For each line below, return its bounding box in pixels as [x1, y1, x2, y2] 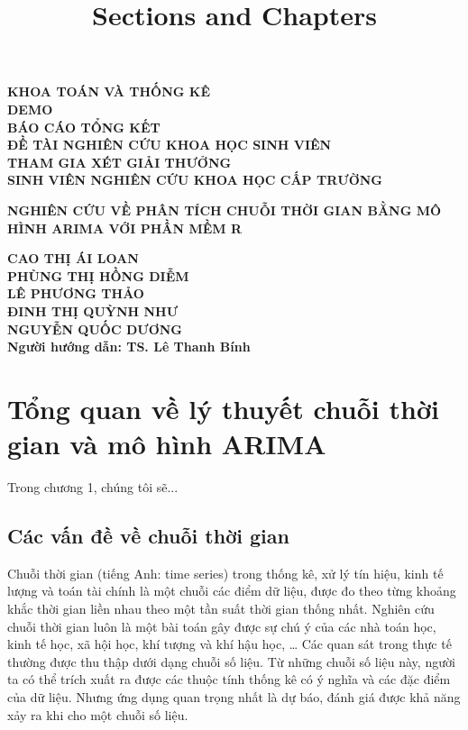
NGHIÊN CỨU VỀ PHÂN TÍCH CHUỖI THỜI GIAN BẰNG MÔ [7, 200, 442, 219]
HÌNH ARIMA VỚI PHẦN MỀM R [7, 218, 243, 237]
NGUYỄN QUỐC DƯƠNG [7, 319, 183, 338]
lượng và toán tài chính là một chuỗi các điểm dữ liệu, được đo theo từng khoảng [7, 581, 456, 600]
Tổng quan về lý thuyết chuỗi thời [7, 389, 439, 426]
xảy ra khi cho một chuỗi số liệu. [7, 705, 188, 724]
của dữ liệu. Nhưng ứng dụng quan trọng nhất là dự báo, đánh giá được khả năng [7, 687, 461, 706]
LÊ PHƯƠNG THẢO [7, 284, 144, 303]
